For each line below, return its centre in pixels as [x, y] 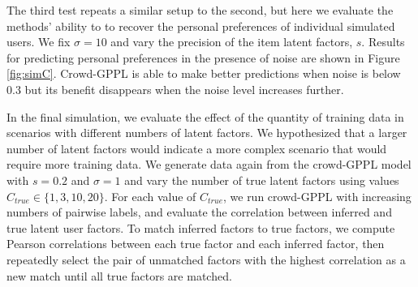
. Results [383, 42]
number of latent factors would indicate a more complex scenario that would [197, 148]
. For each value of [150, 196]
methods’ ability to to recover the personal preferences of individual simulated [201, 26]
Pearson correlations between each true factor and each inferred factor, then [196, 244]
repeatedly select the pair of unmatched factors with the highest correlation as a [206, 259]
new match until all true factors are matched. [119, 275]
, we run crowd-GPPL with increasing [317, 196]
